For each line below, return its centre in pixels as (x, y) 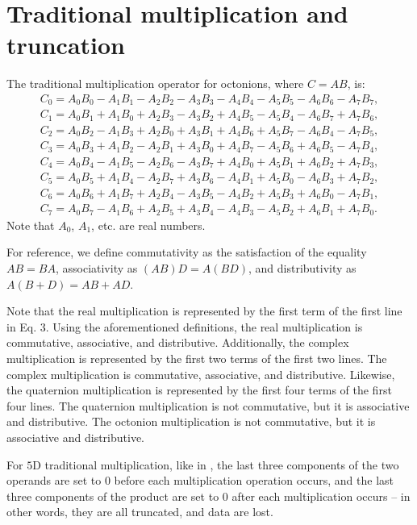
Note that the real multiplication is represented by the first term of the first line (204, 311)
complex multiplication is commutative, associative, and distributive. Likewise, (201, 374)
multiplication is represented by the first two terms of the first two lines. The (197, 358)
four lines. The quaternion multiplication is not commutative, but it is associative (208, 405)
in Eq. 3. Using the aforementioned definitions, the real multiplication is (185, 326)
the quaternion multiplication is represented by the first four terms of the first (199, 390)
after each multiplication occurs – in (321, 496)
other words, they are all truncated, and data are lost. (140, 512)
